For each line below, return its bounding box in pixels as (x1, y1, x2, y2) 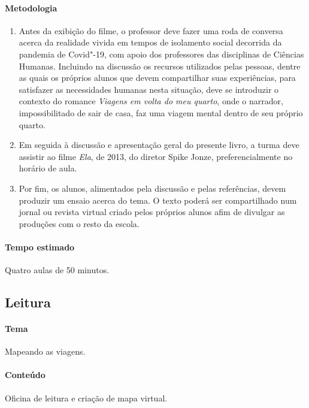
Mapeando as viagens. (5, 345, 86, 358)
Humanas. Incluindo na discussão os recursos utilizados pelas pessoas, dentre (19, 59, 301, 72)
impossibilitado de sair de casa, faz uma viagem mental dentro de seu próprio (19, 106, 303, 119)
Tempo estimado (5, 240, 75, 253)
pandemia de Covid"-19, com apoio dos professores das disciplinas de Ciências (19, 47, 304, 60)
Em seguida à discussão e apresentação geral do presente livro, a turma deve (19, 138, 299, 151)
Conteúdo (5, 368, 46, 381)
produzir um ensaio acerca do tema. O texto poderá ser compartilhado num (19, 194, 297, 206)
